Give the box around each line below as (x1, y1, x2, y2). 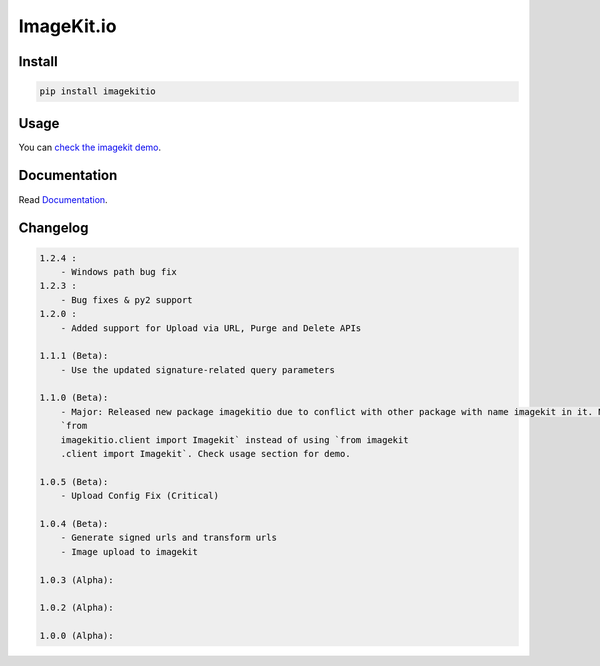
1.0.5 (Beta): (39, 476, 109, 487)
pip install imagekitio (39, 86, 157, 97)
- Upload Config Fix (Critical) (60, 490, 220, 502)
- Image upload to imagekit (60, 546, 199, 557)
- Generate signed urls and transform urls (60, 532, 277, 544)
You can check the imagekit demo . (18, 141, 162, 153)
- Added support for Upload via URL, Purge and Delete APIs (60, 322, 362, 334)
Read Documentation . (18, 193, 109, 205)
